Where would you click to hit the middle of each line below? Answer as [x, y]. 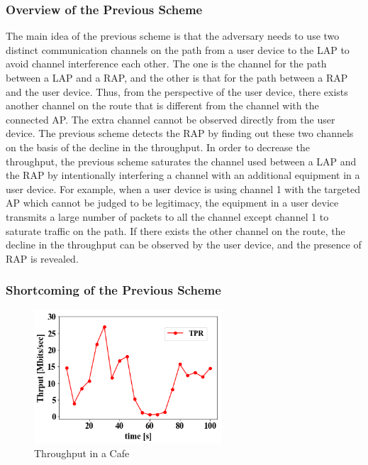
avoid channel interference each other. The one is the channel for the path [166, 64]
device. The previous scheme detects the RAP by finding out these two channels [180, 133]
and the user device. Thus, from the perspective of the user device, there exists [177, 91]
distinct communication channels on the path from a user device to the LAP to [178, 49]
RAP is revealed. [42, 258]
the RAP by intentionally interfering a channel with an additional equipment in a [183, 175]
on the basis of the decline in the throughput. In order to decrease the [158, 147]
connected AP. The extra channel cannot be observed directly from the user [171, 119]
